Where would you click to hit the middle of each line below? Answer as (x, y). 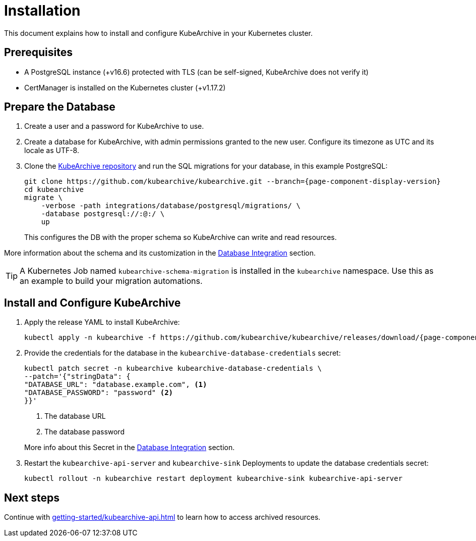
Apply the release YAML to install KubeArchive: (102, 322)
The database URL (75, 416)
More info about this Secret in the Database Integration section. (130, 448)
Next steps (32, 498)
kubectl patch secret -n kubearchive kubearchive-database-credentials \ (173, 368)
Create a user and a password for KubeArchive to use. (114, 126)
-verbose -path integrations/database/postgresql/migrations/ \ (171, 206)
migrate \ (43, 198)
